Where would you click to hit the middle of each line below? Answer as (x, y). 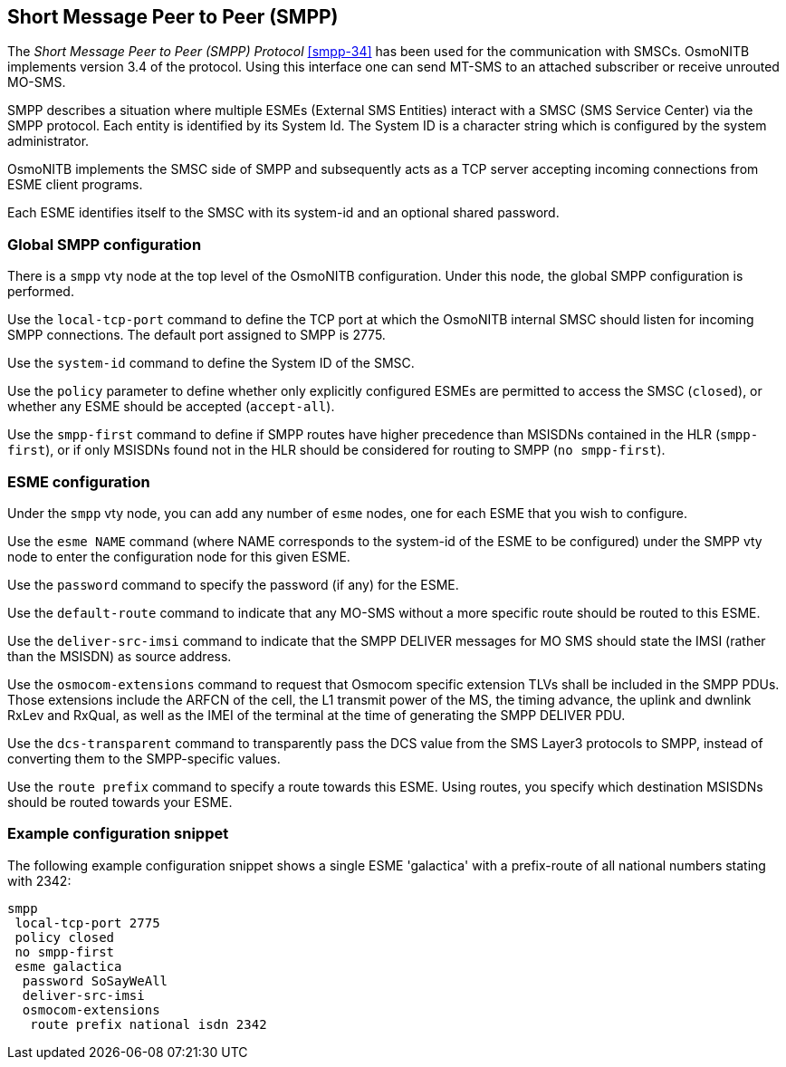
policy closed (65, 937)
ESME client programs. (75, 185)
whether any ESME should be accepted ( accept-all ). (171, 407)
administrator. (48, 141)
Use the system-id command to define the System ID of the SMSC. (211, 363)
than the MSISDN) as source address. (120, 656)
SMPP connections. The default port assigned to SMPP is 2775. (196, 335)
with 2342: (39, 880)
